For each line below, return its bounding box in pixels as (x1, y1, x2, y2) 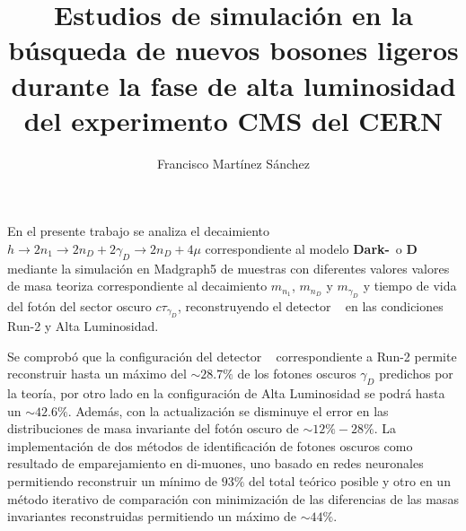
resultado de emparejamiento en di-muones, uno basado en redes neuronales (7, 454, 424, 473)
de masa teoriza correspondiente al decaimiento (7, 276, 268, 295)
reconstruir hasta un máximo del (7, 364, 187, 383)
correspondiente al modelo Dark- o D (205, 239, 418, 257)
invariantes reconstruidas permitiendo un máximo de (7, 507, 297, 526)
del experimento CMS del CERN (23, 101, 444, 138)
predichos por (379, 364, 453, 383)
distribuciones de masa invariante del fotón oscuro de (7, 419, 299, 438)
